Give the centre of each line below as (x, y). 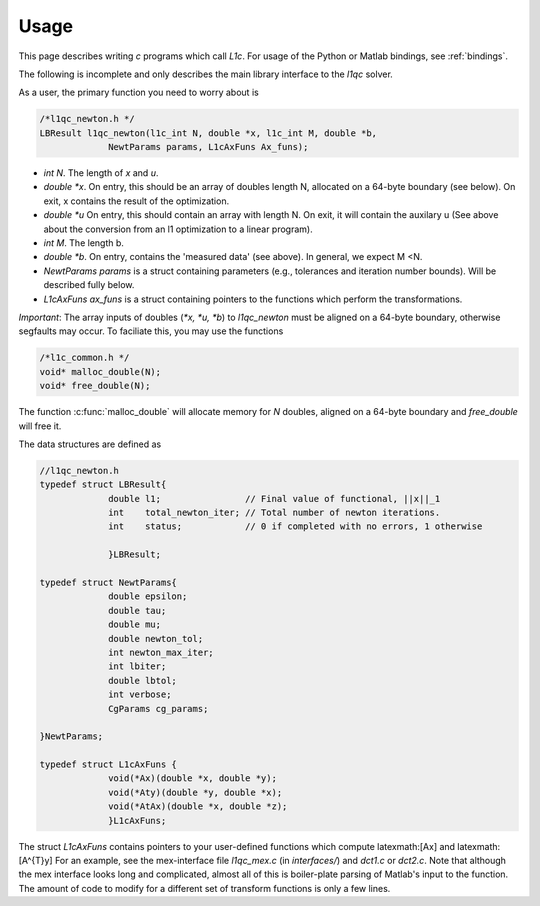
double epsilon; (148, 596)
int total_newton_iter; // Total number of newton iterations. (274, 513)
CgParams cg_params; (158, 708)
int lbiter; (137, 666)
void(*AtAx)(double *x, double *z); (198, 806)
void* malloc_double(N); (100, 371)
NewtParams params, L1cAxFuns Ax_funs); (208, 147)
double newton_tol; (156, 638)
